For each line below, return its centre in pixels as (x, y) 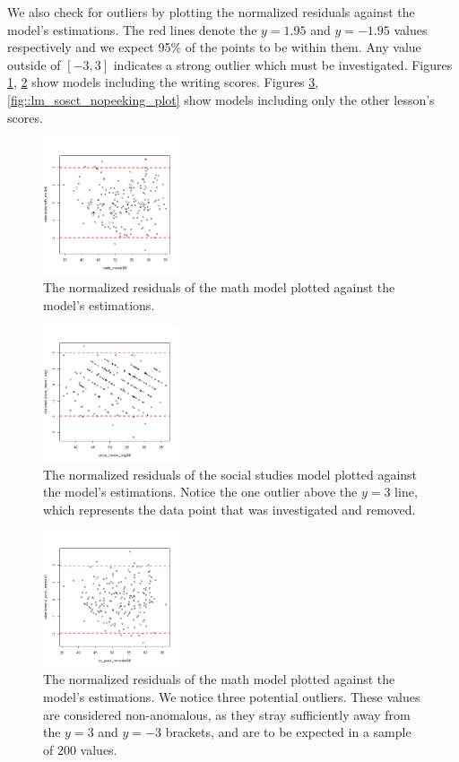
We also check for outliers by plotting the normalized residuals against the (211, 12)
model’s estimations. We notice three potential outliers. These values (232, 697)
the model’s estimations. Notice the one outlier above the (200, 492)
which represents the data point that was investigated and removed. (229, 510)
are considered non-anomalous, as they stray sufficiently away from (227, 714)
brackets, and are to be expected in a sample (288, 732)
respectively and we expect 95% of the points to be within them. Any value (214, 47)
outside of (34, 64)
